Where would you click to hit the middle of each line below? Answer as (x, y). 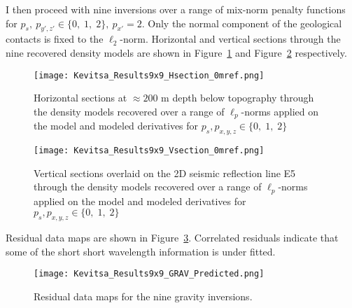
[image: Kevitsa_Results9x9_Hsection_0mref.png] (149, 75)
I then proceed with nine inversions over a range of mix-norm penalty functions (176, 9)
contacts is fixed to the (55, 39)
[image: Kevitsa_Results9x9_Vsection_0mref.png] (149, 151)
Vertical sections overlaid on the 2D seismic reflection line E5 (165, 173)
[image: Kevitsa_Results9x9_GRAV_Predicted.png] (149, 274)
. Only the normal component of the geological (242, 23)
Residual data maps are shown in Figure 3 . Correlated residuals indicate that (172, 238)
